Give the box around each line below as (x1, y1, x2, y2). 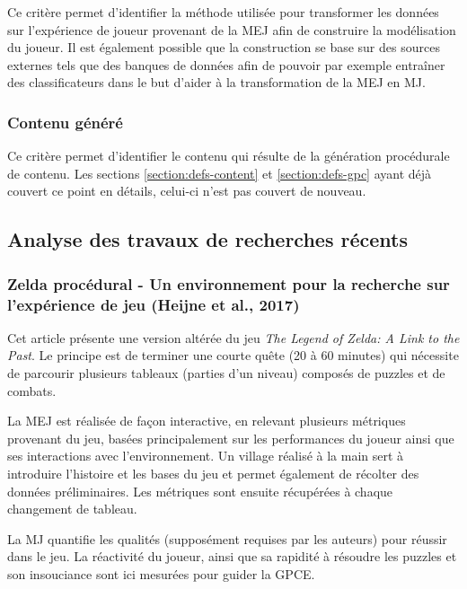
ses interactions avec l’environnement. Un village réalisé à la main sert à (7, 446, 404, 465)
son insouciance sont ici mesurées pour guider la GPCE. (7, 565, 315, 584)
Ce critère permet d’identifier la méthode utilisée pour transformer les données (7, 3, 439, 21)
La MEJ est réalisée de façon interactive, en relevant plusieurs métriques (7, 411, 406, 430)
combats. (7, 381, 57, 400)
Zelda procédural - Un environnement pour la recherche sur (7, 272, 450, 294)
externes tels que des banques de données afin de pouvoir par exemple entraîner (7, 55, 445, 74)
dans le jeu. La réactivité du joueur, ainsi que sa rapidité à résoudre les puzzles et (7, 547, 457, 566)
